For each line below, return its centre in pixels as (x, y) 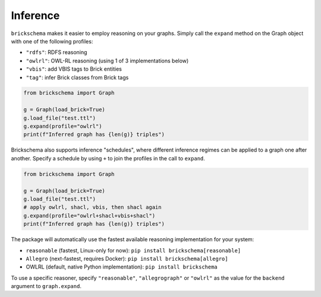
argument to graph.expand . (46, 286)
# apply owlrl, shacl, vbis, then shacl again (92, 207)
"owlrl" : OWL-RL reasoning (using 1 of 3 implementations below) (107, 61)
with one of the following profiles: (52, 41)
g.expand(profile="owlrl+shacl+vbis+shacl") (89, 216)
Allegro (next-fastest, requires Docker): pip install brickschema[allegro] (127, 258)
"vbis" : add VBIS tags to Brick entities (74, 69)
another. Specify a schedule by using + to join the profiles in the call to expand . (108, 158)
